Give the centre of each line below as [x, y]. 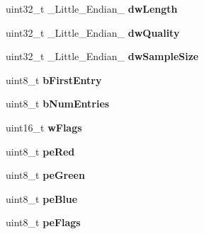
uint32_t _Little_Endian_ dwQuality [93, 32]
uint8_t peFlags [43, 222]
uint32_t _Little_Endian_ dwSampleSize [102, 56]
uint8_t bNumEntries [58, 104]
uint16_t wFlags [44, 127]
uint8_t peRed [40, 151]
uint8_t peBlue [42, 198]
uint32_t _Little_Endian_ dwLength [92, 8]
